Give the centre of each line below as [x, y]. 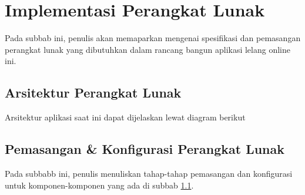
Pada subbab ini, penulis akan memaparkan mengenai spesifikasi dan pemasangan [153, 38]
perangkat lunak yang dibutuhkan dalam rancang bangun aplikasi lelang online [148, 49]
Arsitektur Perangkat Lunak [93, 93]
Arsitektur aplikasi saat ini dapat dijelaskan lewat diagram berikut [125, 117]
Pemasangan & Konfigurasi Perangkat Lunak [145, 149]
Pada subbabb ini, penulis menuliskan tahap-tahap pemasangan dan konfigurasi [149, 173]
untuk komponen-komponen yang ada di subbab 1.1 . [99, 185]
